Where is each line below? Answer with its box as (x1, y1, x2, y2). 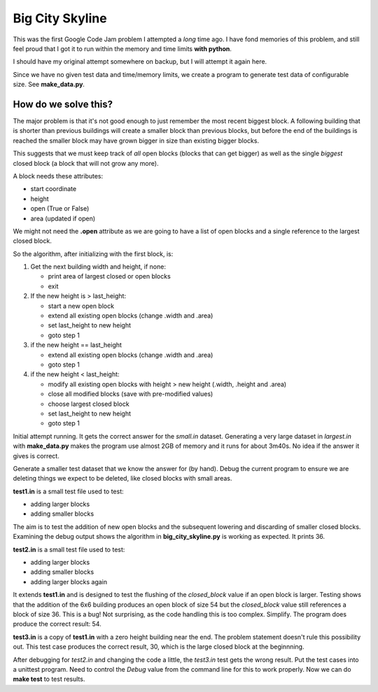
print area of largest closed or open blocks (48, 272, 171, 281)
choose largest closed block (48, 400, 129, 408)
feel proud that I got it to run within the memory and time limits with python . (13, 44, 232, 52)
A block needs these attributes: (13, 171, 104, 180)
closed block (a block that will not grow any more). (13, 159, 159, 167)
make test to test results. (13, 675, 85, 684)
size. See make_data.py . (13, 80, 85, 89)
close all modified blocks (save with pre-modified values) (48, 390, 213, 398)
